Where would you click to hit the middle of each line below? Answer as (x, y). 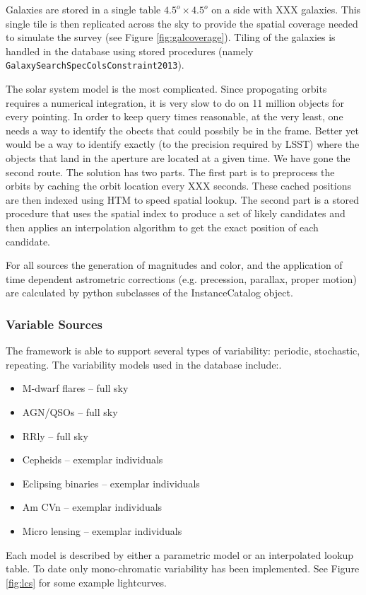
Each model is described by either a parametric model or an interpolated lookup (180, 554)
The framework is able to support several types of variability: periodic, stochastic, (183, 351)
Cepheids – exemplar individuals (93, 460)
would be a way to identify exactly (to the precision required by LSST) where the (183, 144)
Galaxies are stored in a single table (83, 9)
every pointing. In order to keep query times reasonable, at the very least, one (175, 116)
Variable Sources (54, 324)
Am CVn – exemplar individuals (92, 507)
